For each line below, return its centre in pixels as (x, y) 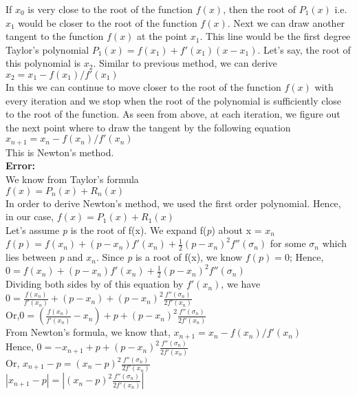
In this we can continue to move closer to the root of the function (143, 86)
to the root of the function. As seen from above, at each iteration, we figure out (173, 114)
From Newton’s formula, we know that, (88, 332)
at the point (162, 36)
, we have (241, 284)
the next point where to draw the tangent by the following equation (148, 127)
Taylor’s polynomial (47, 49)
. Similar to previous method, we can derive (185, 63)
